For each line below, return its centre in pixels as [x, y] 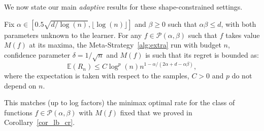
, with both [239, 24]
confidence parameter [37, 54]
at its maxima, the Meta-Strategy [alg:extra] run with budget [125, 45]
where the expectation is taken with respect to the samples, [97, 76]
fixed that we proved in [156, 112]
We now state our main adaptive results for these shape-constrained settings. [123, 7]
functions [18, 112]
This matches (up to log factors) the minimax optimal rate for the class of [120, 102]
